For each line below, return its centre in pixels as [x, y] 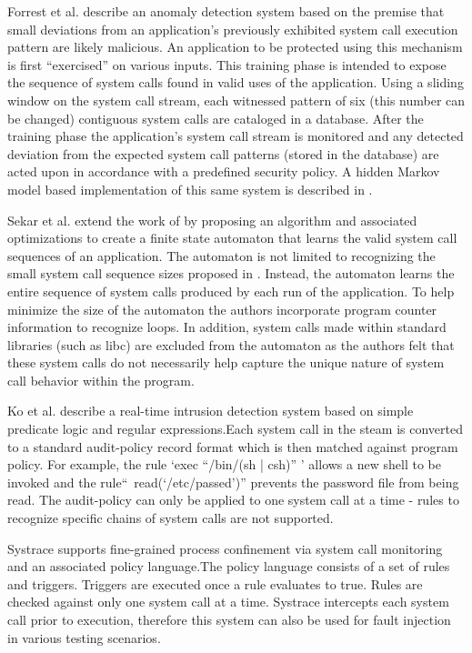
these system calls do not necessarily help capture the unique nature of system [226, 362]
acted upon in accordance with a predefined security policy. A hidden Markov [224, 171]
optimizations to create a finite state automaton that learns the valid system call [232, 238]
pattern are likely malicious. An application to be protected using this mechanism [235, 47]
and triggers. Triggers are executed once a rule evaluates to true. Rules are [215, 583]
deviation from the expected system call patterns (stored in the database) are [223, 153]
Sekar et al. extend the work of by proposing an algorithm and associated [212, 220]
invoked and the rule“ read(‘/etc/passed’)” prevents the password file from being [233, 482]
